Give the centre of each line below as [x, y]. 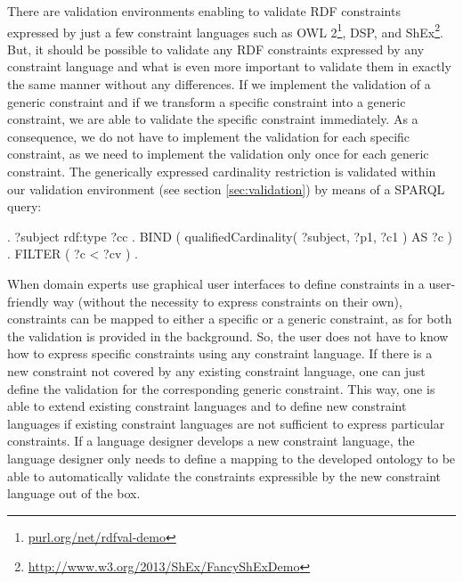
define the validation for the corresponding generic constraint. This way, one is [221, 388]
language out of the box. [74, 493]
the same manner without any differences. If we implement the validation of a [219, 84]
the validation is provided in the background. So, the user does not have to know [228, 336]
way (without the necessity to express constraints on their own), [227, 301]
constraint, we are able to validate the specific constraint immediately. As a [213, 119]
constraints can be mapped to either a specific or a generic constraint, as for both [230, 319]
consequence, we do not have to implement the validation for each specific [209, 136]
